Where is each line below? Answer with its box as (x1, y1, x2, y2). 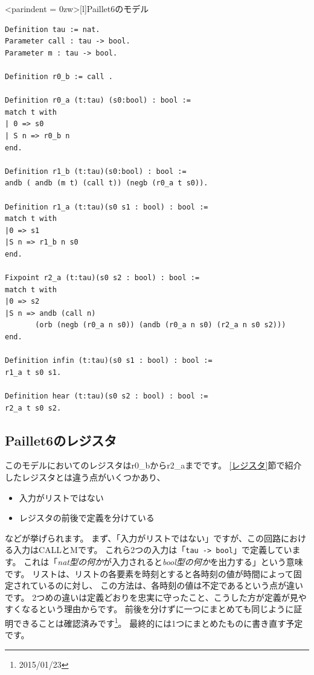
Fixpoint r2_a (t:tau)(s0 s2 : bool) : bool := (5, 274, 200, 283)
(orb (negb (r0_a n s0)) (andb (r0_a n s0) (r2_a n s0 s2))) (35, 321, 286, 330)
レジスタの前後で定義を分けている (19, 511, 155, 524)
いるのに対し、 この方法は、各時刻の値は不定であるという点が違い (38, 579, 304, 592)
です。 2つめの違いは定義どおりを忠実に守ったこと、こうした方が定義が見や (5, 590, 307, 603)
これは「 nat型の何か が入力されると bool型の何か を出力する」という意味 (24, 555, 303, 568)
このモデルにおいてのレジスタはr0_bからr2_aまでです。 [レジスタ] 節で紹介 (5, 459, 302, 472)
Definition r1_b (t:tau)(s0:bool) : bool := (5, 167, 187, 176)
